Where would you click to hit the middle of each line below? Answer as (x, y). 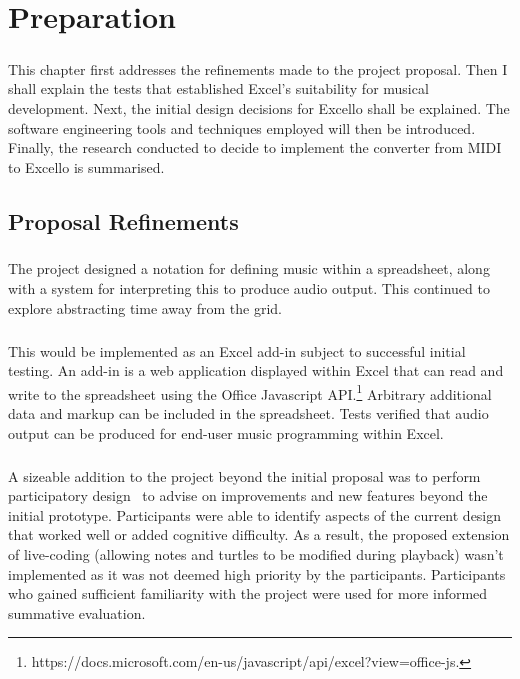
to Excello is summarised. (86, 166)
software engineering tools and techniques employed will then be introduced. (242, 127)
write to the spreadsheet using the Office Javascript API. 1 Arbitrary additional (250, 392)
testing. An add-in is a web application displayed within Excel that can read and (256, 370)
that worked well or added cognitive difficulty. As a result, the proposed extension (259, 534)
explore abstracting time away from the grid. (145, 307)
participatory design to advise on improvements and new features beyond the (248, 495)
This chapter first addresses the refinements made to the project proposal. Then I (258, 68)
